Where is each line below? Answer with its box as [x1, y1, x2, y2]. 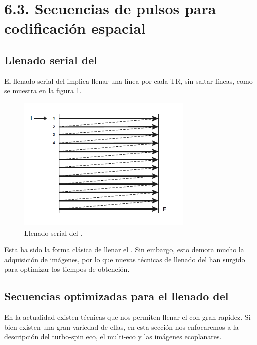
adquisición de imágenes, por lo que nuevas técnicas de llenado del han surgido [4, 254, 245, 264]
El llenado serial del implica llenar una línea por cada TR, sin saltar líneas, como [4, 75, 253, 86]
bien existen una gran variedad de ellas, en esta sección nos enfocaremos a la [4, 321, 239, 332]
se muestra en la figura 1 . [4, 85, 82, 96]
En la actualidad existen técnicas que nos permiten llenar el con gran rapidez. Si [4, 312, 251, 322]
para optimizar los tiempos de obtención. [4, 264, 130, 274]
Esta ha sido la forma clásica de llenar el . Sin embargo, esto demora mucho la [4, 244, 244, 255]
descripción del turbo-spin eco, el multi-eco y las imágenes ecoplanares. [4, 331, 222, 342]
